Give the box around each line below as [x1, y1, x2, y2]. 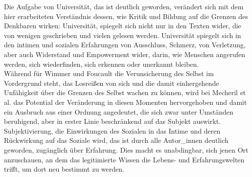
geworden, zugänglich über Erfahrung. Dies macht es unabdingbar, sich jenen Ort [4, 144, 249, 155]
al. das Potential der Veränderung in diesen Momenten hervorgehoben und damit [4, 97, 247, 107]
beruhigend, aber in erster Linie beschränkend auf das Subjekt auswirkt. [4, 116, 221, 126]
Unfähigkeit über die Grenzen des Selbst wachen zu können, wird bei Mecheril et [4, 87, 246, 98]
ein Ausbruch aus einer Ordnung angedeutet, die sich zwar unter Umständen [4, 106, 233, 117]
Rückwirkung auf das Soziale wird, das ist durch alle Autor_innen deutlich [4, 135, 229, 145]
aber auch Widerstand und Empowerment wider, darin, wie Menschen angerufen [4, 49, 245, 59]
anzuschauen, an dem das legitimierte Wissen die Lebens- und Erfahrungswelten [4, 154, 245, 164]
